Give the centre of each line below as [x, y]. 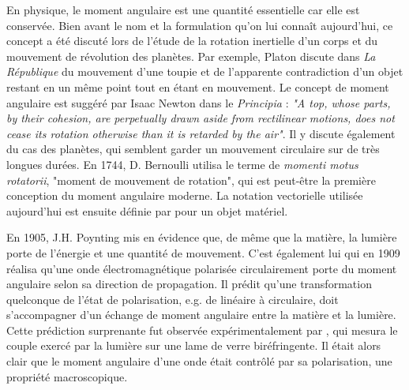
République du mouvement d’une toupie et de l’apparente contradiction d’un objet [205, 71]
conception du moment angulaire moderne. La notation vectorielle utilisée [185, 195]
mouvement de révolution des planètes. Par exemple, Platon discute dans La [191, 56]
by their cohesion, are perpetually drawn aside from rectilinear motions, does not [201, 118]
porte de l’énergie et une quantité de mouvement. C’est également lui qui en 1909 [203, 252]
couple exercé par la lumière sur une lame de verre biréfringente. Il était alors [194, 345]
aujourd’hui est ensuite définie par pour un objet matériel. [147, 210]
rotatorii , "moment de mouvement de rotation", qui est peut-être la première [191, 180]
